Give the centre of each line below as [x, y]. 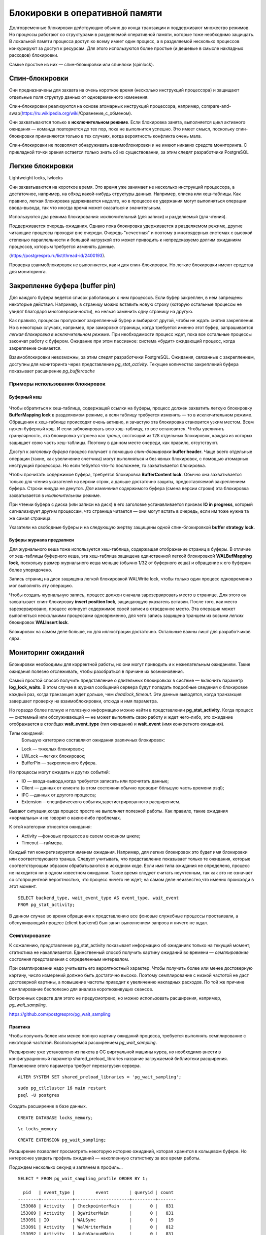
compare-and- [216, 106]
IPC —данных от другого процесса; [59, 795]
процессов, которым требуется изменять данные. [62, 247]
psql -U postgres [39, 1095]
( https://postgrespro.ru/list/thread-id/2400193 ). [57, 256]
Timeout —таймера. [42, 843]
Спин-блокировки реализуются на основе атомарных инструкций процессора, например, [105, 106]
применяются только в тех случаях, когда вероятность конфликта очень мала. [118, 136]
